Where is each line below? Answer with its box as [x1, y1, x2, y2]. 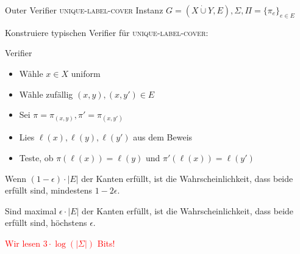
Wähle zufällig [19, 87, 73, 100]
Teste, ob [19, 151, 54, 164]
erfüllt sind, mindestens [5, 184, 93, 197]
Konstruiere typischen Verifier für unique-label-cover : [5, 26, 209, 38]
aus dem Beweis [133, 131, 193, 143]
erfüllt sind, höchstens [5, 216, 87, 229]
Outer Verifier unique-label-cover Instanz [5, 4, 163, 16]
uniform [71, 67, 101, 79]
